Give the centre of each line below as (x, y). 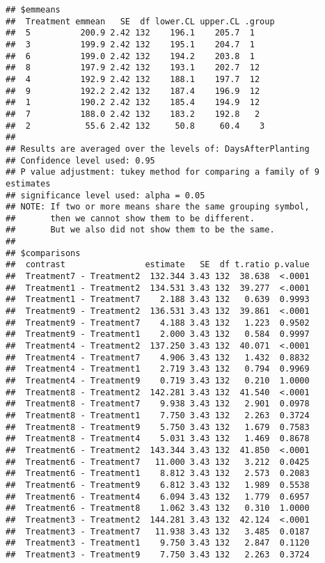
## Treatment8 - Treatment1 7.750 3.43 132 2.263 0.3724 (158, 415)
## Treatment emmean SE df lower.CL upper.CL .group (140, 21)
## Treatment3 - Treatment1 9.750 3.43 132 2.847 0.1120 (158, 543)
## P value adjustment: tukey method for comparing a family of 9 (163, 172)
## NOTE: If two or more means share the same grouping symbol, (158, 207)
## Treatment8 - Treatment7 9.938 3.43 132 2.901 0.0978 (158, 404)
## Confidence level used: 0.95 (80, 160)
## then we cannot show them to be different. (130, 218)
